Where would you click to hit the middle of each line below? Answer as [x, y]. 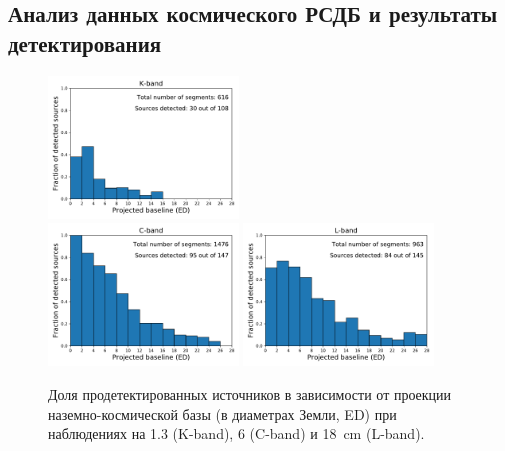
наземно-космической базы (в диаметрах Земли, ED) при [222, 413]
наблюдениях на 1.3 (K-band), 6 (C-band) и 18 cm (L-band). [236, 433]
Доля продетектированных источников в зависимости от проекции [250, 393]
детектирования [85, 42]
